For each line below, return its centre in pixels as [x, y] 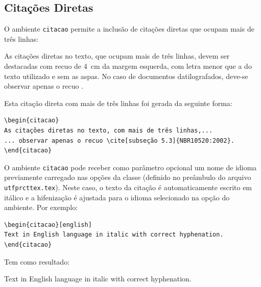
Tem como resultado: [37, 261]
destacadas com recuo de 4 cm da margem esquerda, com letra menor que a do [128, 66]
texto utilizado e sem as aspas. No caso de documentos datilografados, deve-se [126, 76]
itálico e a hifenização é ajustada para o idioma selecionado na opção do [117, 197]
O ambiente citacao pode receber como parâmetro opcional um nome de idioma [130, 167]
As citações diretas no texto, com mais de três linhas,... [109, 131]
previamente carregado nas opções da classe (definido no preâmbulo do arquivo [128, 177]
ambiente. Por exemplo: [41, 207]
